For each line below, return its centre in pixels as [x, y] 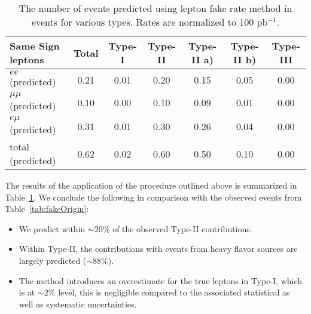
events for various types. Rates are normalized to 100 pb [150, 22]
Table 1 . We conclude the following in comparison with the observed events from [153, 197]
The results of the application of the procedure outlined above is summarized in [151, 185]
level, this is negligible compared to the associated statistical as [174, 292]
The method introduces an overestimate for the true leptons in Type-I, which [161, 280]
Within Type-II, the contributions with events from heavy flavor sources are [158, 249]
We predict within [52, 228]
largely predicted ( [53, 260]
